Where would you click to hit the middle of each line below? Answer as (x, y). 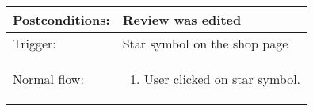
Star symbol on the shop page (205, 43)
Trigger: (34, 43)
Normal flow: (48, 79)
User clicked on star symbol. (222, 79)
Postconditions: (61, 19)
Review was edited (182, 19)
